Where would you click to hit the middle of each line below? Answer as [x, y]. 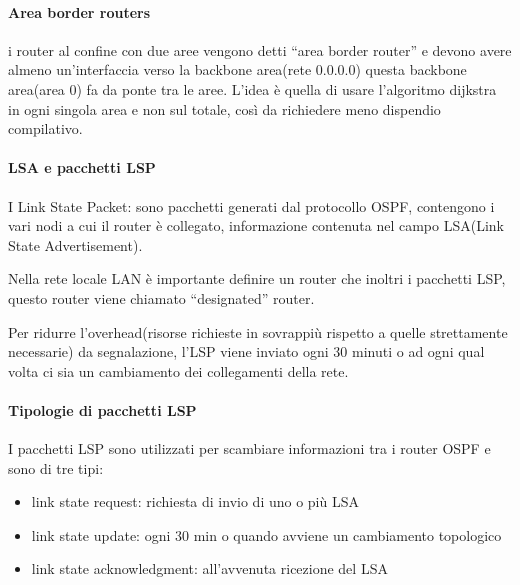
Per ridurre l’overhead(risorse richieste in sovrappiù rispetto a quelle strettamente [258, 331]
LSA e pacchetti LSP [82, 167]
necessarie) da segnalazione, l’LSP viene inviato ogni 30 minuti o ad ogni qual [246, 351]
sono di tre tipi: [56, 467]
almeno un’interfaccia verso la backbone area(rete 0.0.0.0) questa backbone [237, 69]
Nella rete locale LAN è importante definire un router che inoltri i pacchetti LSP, [257, 278]
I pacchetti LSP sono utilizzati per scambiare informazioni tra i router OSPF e [249, 448]
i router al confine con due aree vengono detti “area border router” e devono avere [260, 49]
